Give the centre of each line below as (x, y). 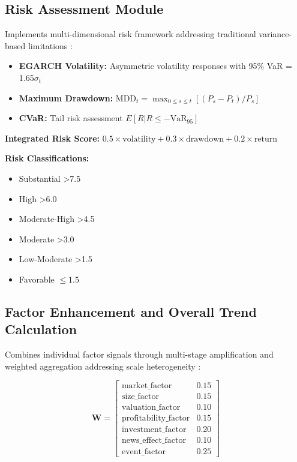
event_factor (144, 451)
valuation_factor (151, 408)
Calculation (41, 329)
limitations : (50, 45)
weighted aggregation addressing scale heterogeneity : (103, 366)
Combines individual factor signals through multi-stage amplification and (139, 354)
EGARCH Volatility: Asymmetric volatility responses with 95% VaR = (155, 66)
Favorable (37, 279)
